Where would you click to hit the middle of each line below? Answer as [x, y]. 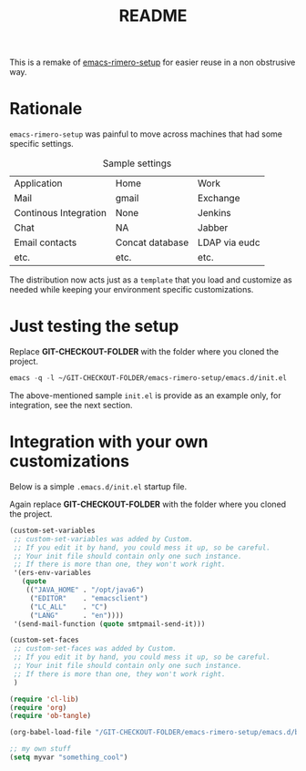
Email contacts [46, 242]
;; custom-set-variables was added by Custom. [103, 539]
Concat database [152, 242]
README [153, 16]
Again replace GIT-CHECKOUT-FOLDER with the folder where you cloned [148, 504]
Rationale [46, 109]
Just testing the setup [94, 327]
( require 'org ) [38, 707]
